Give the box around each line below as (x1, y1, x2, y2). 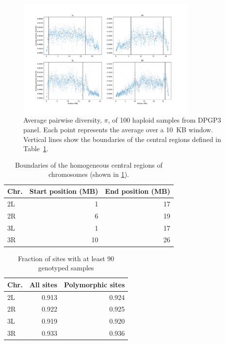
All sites (29, 279, 57, 289)
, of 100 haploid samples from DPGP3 (108, 115, 221, 125)
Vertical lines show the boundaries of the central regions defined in (23, 134, 222, 144)
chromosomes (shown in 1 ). (48, 169, 129, 179)
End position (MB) (105, 186, 171, 196)
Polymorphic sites (64, 279, 125, 289)
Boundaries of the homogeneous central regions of (15, 159, 162, 170)
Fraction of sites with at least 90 (17, 253, 114, 263)
